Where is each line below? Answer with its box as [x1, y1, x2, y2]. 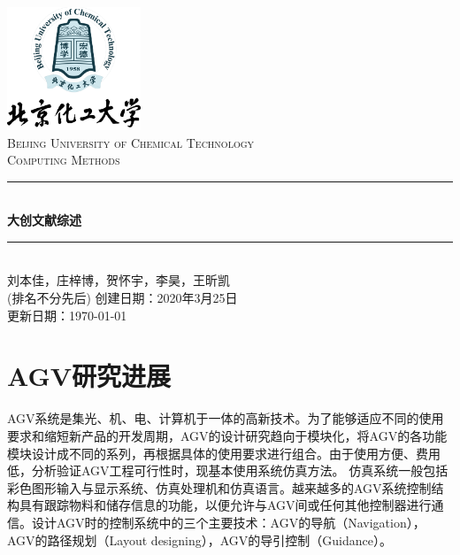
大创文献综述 [7, 211, 81, 229]
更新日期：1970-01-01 [7, 305, 127, 324]
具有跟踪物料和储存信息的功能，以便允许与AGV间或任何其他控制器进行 [19, 496, 432, 514]
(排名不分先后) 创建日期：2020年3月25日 [7, 289, 238, 307]
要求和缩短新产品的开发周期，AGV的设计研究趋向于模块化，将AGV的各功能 [7, 426, 448, 444]
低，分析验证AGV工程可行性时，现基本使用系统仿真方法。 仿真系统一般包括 [7, 461, 448, 480]
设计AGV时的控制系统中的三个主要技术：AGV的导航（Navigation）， [31, 513, 425, 531]
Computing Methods [7, 150, 120, 169]
